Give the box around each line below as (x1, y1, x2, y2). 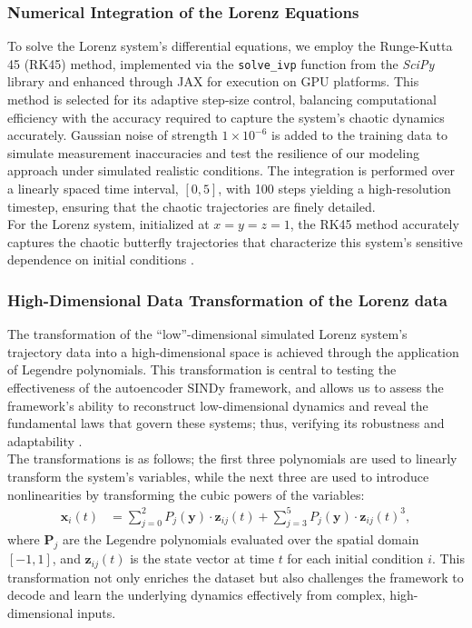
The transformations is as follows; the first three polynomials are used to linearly (7, 449, 457, 468)
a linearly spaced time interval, (7, 179, 179, 198)
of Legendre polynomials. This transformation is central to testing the (7, 360, 397, 379)
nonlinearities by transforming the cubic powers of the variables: (7, 484, 365, 503)
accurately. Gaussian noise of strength (7, 125, 218, 145)
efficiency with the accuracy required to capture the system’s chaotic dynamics (7, 107, 445, 126)
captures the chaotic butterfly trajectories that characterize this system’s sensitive (7, 232, 463, 251)
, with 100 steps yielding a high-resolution (218, 179, 451, 198)
